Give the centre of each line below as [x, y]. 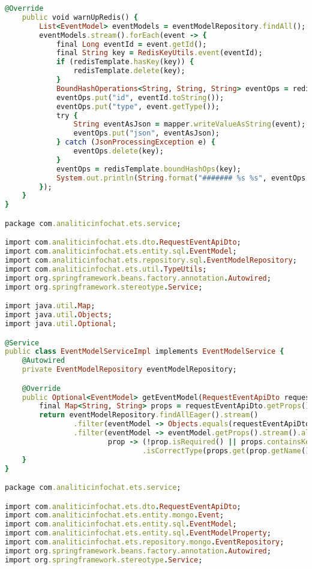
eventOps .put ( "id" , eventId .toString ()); [140, 97]
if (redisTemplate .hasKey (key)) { [125, 62]
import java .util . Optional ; [61, 323]
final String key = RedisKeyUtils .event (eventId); [159, 53]
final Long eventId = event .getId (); [131, 44]
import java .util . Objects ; [59, 315]
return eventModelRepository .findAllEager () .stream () [149, 415]
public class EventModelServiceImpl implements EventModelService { [145, 352]
